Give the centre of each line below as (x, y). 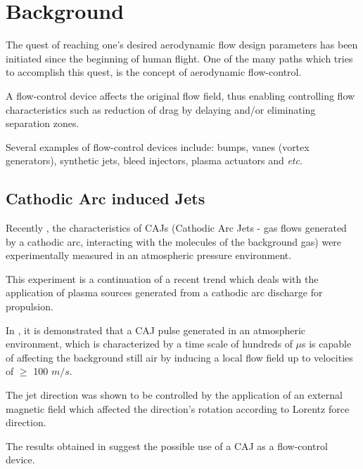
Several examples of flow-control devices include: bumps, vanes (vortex (158, 146)
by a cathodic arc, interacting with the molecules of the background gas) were (174, 241)
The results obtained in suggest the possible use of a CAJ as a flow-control (167, 445)
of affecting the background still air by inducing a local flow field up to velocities (179, 357)
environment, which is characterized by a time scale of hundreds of (149, 344)
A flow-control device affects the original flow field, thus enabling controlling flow (180, 95)
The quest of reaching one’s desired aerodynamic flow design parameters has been (182, 45)
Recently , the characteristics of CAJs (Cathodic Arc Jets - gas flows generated (176, 228)
